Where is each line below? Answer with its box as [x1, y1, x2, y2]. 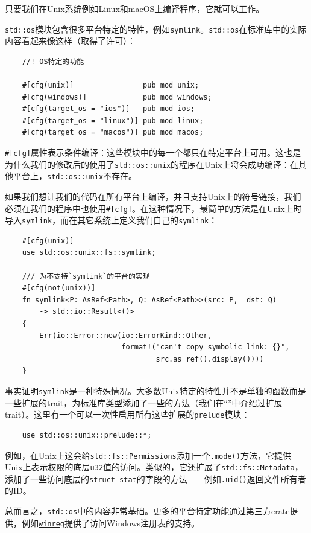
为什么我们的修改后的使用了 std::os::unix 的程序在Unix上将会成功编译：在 [5, 158, 298, 170]
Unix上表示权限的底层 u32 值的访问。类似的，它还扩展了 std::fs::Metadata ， [5, 461, 303, 473]
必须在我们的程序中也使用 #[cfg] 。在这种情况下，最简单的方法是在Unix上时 [5, 202, 302, 214]
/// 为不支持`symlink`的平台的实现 [22, 272, 150, 281]
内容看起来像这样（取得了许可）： [5, 34, 136, 47]
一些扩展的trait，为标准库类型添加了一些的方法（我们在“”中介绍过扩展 [5, 396, 283, 409]
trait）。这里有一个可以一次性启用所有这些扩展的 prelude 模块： [5, 408, 250, 421]
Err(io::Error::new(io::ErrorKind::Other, [39, 331, 212, 340]
